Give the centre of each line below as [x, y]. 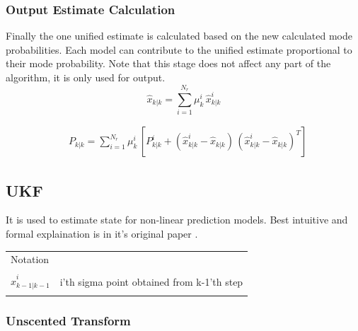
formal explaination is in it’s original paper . [102, 233]
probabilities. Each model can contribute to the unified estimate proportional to [179, 49]
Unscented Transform [68, 321]
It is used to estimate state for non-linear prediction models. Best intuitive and [177, 220]
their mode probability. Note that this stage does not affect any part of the [168, 63]
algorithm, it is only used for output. [86, 77]
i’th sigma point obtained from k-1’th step [151, 281]
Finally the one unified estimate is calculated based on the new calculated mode [179, 36]
